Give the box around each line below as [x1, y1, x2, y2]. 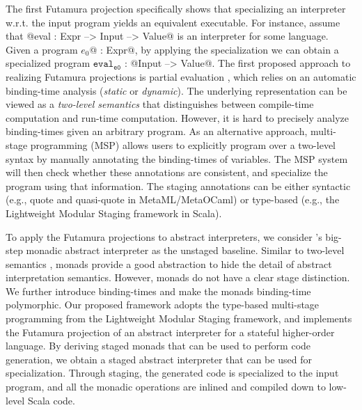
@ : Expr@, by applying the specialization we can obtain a [89, 42, 339, 56]
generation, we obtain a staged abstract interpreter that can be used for [6, 352, 312, 366]
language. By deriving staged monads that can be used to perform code [6, 338, 311, 353]
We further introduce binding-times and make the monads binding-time [6, 283, 311, 298]
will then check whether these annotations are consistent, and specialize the [6, 165, 328, 180]
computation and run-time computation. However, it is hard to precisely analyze [6, 110, 349, 125]
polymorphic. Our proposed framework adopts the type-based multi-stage [6, 297, 320, 312]
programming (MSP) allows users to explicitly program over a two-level [30, 137, 336, 152]
